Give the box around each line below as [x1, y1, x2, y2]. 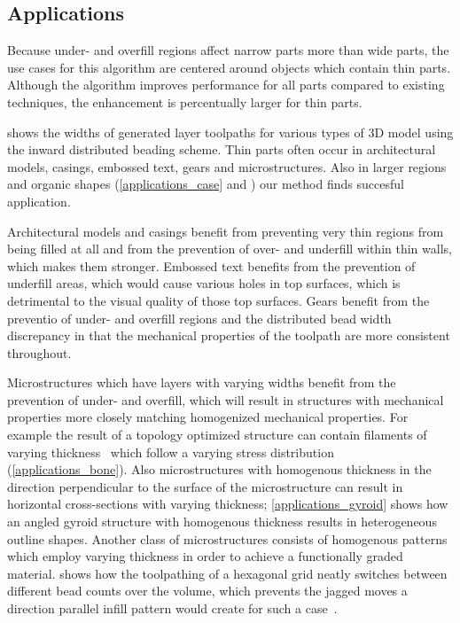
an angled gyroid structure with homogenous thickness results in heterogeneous [7, 512, 437, 531]
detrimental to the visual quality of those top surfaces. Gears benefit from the [7, 291, 430, 309]
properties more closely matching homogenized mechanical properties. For [7, 408, 409, 426]
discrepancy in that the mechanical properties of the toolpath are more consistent [7, 326, 450, 345]
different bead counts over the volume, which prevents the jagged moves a [7, 581, 408, 600]
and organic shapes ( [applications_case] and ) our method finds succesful [7, 175, 404, 193]
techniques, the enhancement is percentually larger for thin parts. [7, 92, 363, 111]
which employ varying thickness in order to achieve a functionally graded [7, 547, 403, 565]
